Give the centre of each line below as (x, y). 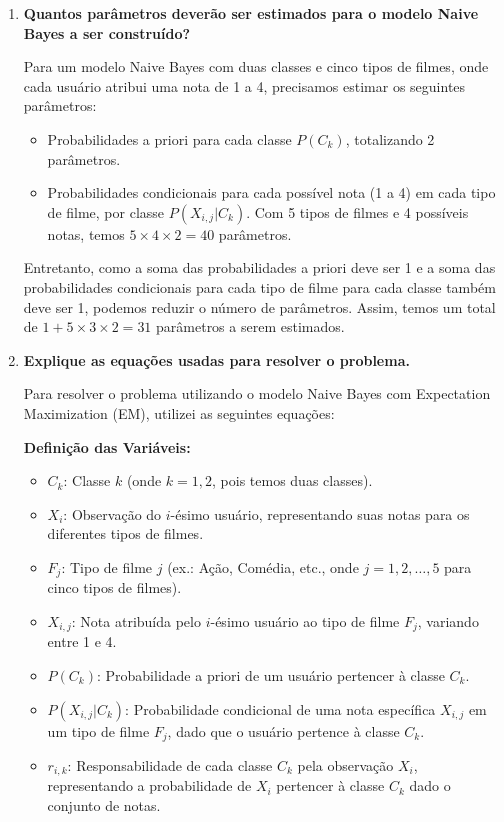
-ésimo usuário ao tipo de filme (305, 620)
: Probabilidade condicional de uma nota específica (280, 708)
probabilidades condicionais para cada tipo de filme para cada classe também (259, 286)
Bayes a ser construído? (107, 32)
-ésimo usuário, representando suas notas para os (320, 513)
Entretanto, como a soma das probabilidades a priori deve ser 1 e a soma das (259, 267)
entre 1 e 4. (82, 641)
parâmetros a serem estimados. (250, 326)
